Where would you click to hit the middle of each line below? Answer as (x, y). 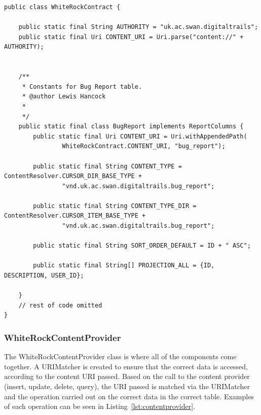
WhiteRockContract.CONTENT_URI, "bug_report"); (144, 146)
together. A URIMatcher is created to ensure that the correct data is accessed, (126, 366)
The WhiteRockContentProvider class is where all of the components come (120, 356)
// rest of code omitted (60, 305)
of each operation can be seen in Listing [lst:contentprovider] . (100, 406)
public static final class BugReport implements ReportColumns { (131, 127)
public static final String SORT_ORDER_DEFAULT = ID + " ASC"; (142, 246)
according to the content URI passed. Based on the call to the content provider (127, 376)
